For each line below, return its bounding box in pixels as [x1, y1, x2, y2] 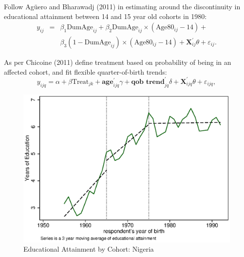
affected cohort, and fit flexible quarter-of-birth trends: [4, 66, 167, 77]
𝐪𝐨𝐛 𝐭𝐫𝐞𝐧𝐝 [131, 78, 165, 85]
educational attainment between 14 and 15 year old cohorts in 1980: [4, 11, 207, 21]
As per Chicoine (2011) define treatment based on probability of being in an [4, 57, 231, 67]
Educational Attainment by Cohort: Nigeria [23, 244, 154, 254]
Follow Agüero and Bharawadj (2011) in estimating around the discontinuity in [4, 1, 241, 11]
